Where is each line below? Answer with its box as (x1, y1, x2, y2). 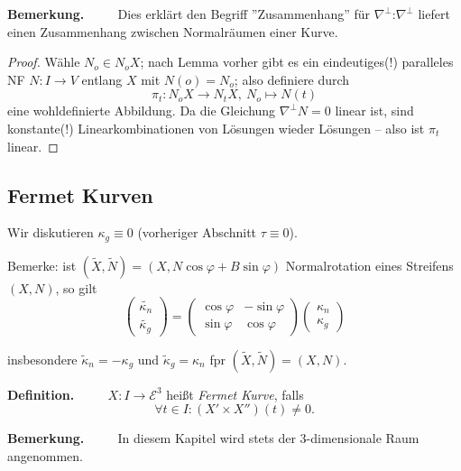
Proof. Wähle (7, 52, 80, 71)
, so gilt (55, 278, 97, 297)
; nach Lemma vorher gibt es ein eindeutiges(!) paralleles (140, 52, 454, 71)
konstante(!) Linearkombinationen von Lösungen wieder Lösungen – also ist (7, 118, 425, 137)
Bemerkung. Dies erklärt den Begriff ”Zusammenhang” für (7, 5, 371, 23)
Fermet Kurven (7, 180, 153, 208)
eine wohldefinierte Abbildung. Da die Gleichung (7, 101, 276, 120)
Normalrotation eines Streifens (285, 255, 454, 274)
